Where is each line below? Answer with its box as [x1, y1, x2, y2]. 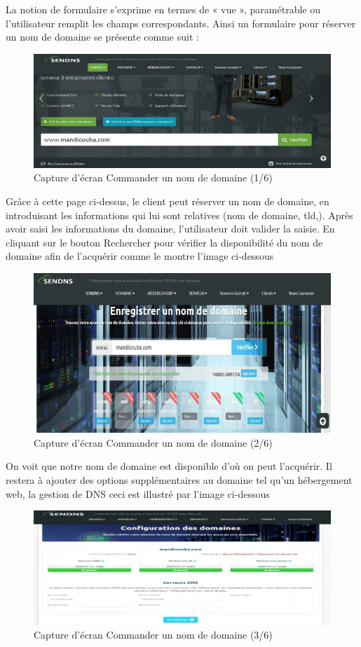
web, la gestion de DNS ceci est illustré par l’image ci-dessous [6, 486, 270, 501]
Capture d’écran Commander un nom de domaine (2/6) [34, 435, 273, 450]
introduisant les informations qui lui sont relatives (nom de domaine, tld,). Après [6, 207, 353, 222]
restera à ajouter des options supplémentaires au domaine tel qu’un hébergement [6, 473, 353, 487]
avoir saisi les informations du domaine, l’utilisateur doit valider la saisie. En [6, 221, 335, 236]
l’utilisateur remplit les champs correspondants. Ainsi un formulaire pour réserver [6, 15, 356, 30]
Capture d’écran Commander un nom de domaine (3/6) [34, 627, 273, 642]
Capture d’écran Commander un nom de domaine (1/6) [34, 170, 273, 185]
